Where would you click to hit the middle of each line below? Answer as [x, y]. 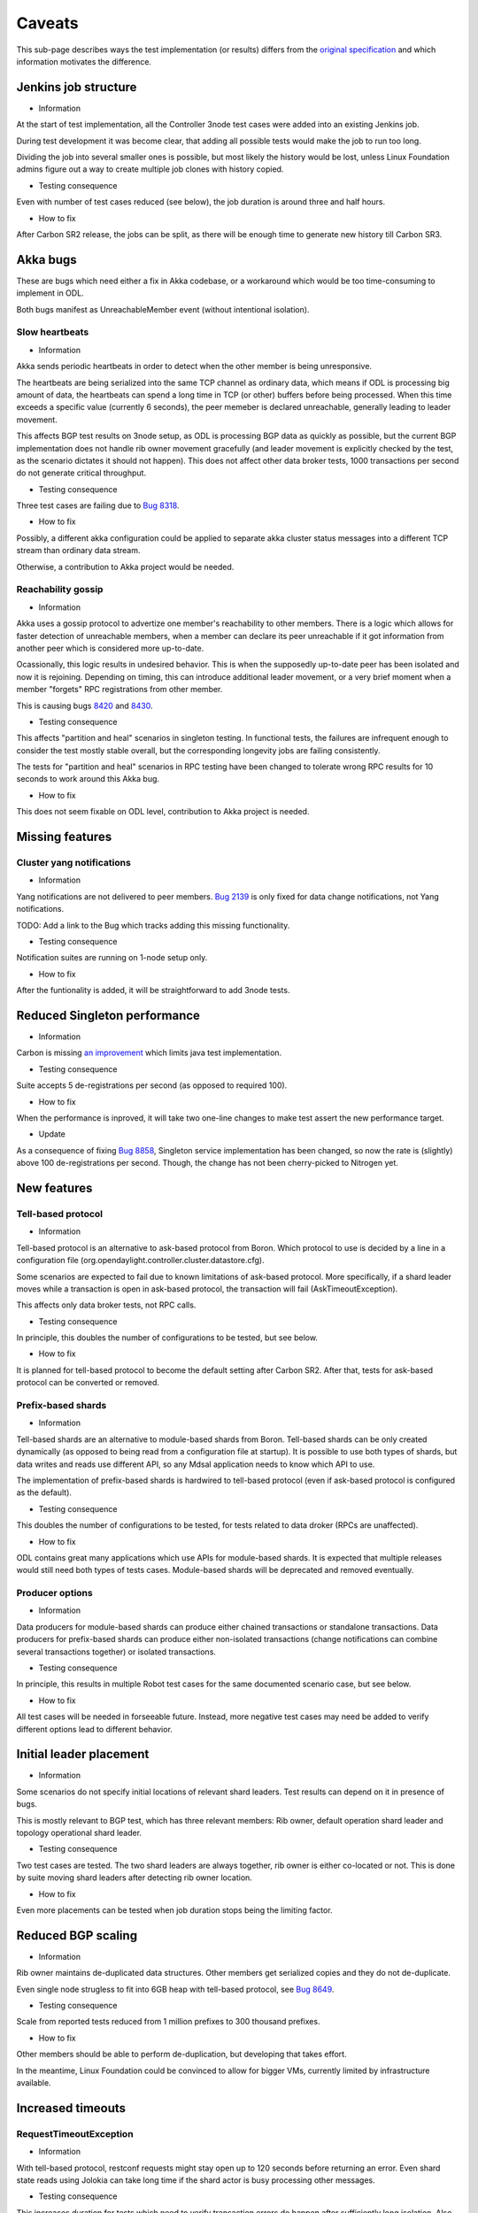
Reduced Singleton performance [108, 1015]
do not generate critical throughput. [81, 473]
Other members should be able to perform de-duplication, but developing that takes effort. [181, 2055]
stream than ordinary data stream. [78, 551]
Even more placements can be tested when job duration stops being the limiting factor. [174, 1910]
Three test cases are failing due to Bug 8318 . [98, 505]
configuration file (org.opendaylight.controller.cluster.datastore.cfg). [140, 1261]
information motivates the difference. [84, 61]
